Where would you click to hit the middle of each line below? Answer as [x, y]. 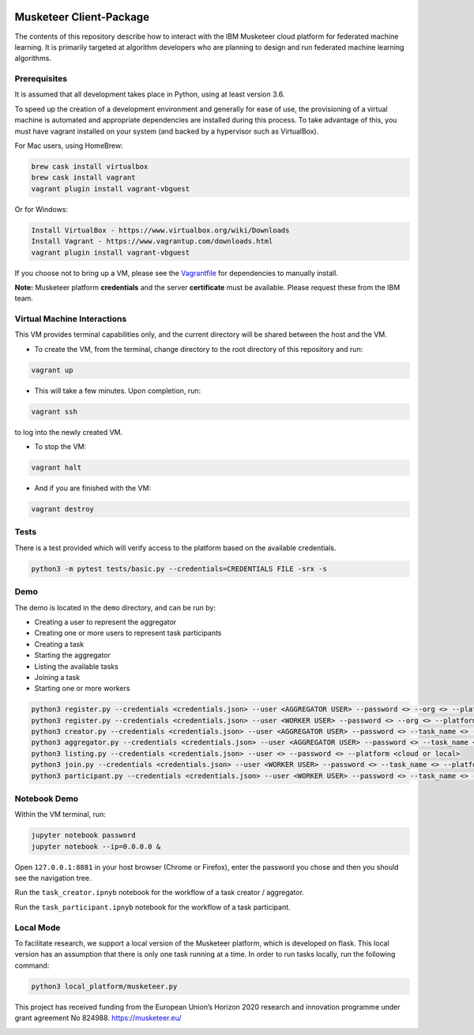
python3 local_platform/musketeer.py [104, 986]
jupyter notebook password [83, 835]
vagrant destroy [63, 509]
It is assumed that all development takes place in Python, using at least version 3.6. [150, 94]
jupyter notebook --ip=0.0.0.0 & [96, 846]
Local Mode [38, 927]
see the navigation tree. [53, 878]
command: [32, 965]
